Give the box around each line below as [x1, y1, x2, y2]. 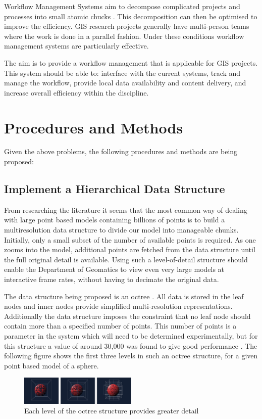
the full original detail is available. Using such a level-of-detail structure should [4, 254, 248, 264]
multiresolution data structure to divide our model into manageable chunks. [4, 224, 239, 235]
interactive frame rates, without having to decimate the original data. [4, 274, 219, 285]
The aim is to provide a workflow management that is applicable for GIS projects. [4, 57, 258, 68]
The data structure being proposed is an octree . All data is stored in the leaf [4, 291, 244, 301]
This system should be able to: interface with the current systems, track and [4, 67, 241, 78]
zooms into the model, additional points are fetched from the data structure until [4, 244, 255, 255]
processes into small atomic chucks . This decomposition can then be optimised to [4, 11, 257, 21]
